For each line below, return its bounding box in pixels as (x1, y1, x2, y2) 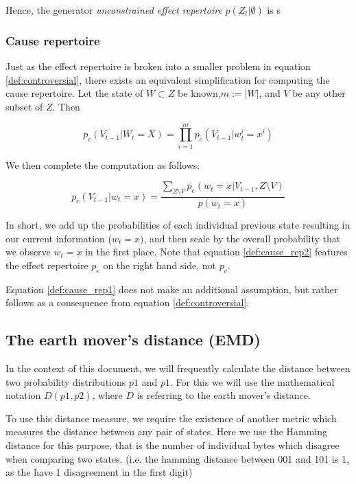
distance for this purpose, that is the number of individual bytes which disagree (5, 438, 340, 452)
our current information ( (5, 231, 112, 245)
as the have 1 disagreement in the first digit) (5, 465, 193, 479)
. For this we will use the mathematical (169, 374, 335, 389)
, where (92, 388, 123, 402)
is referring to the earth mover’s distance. (137, 388, 311, 402)
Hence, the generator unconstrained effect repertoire (5, 3, 222, 16)
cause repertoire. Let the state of (5, 86, 143, 100)
